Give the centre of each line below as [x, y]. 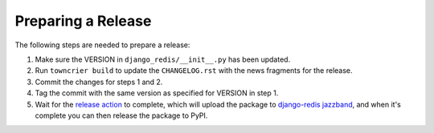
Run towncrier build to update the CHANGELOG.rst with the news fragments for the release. [194, 71]
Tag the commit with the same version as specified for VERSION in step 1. [157, 93]
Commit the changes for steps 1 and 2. [99, 82]
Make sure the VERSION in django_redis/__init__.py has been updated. [163, 59]
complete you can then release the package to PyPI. [121, 115]
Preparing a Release [83, 21]
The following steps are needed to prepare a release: [102, 45]
